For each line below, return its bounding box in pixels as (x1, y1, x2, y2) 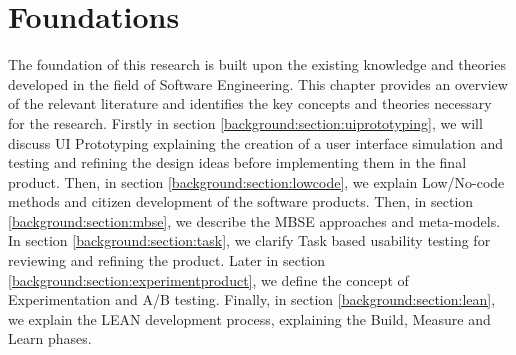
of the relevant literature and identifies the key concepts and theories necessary (8, 93, 492, 114)
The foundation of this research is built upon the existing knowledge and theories (8, 54, 506, 75)
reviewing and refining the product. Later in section (8, 250, 326, 271)
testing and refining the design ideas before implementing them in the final (8, 152, 467, 173)
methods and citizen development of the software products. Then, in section (8, 191, 474, 212)
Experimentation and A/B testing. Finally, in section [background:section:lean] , (8, 289, 496, 310)
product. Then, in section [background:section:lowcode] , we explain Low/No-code (8, 171, 505, 192)
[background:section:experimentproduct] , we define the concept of (8, 269, 409, 290)
